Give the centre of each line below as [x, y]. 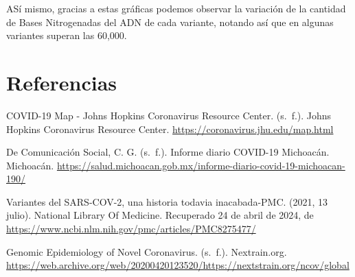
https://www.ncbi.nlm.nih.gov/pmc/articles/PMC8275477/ [131, 229]
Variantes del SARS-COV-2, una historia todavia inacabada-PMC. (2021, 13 [167, 201]
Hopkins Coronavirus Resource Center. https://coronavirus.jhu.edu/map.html [170, 129]
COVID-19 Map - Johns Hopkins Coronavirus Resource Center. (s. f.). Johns [169, 115]
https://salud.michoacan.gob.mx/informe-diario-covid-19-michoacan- [201, 165]
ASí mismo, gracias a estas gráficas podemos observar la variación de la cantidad [176, 8]
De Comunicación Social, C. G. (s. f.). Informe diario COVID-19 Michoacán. [168, 152]
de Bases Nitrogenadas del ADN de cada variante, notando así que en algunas [170, 22]
